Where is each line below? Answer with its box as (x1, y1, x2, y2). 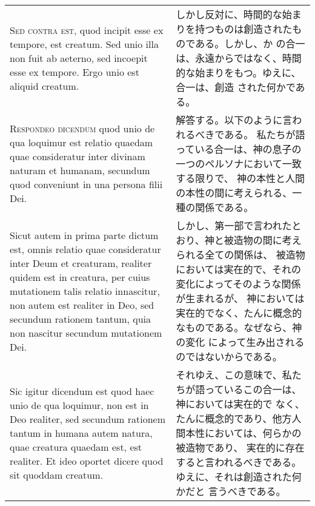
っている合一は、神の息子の (176, 142, 302, 156)
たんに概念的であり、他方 (176, 411, 292, 425)
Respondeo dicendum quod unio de (10, 121, 155, 135)
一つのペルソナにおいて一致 (176, 157, 302, 170)
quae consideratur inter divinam (10, 149, 145, 163)
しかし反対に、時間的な (176, 7, 282, 21)
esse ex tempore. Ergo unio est (10, 64, 139, 79)
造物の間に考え (233, 233, 302, 247)
